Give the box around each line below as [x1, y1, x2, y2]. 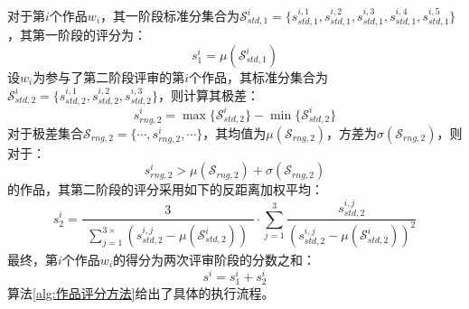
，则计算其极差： [157, 85, 259, 104]
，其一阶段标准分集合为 [100, 6, 240, 24]
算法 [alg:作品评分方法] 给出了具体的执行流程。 [7, 283, 275, 302]
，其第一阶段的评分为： [7, 25, 146, 44]
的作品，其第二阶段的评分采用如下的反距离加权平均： [7, 180, 324, 199]
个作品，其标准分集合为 [189, 68, 329, 87]
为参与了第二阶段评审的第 [33, 68, 185, 87]
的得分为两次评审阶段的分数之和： [113, 250, 316, 269]
